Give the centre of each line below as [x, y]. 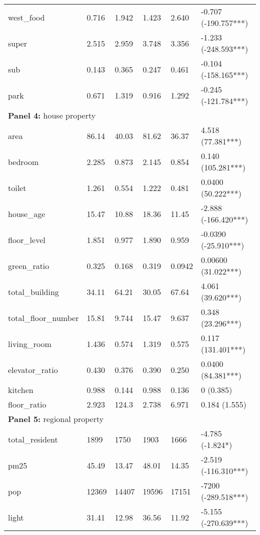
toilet [17, 187]
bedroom [23, 161]
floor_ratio [27, 404]
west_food [26, 17]
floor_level [27, 239]
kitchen [21, 390]
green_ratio [29, 265]
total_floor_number [43, 317]
